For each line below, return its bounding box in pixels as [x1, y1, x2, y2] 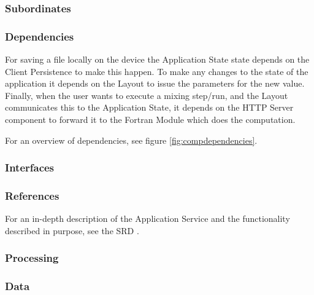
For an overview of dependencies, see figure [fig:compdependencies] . [5, 133, 258, 146]
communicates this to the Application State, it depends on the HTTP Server [5, 101, 294, 114]
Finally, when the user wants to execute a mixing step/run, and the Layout [5, 88, 288, 101]
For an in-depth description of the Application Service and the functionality [5, 212, 290, 225]
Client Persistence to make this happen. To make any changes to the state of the [5, 65, 308, 77]
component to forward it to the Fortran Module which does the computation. [5, 113, 296, 126]
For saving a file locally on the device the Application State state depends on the [5, 53, 310, 66]
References [5, 187, 59, 203]
